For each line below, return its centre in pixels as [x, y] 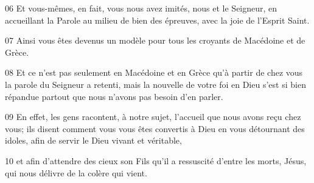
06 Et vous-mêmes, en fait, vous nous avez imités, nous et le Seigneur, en [141, 8]
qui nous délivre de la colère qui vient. [76, 172]
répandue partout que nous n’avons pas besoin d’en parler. [114, 96]
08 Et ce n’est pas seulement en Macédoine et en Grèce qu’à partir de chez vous [154, 72]
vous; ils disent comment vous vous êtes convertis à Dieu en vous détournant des [155, 128]
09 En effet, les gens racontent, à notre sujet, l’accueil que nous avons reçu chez [153, 117]
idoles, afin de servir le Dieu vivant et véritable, [93, 140]
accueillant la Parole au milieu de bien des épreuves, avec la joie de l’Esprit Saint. [157, 20]
